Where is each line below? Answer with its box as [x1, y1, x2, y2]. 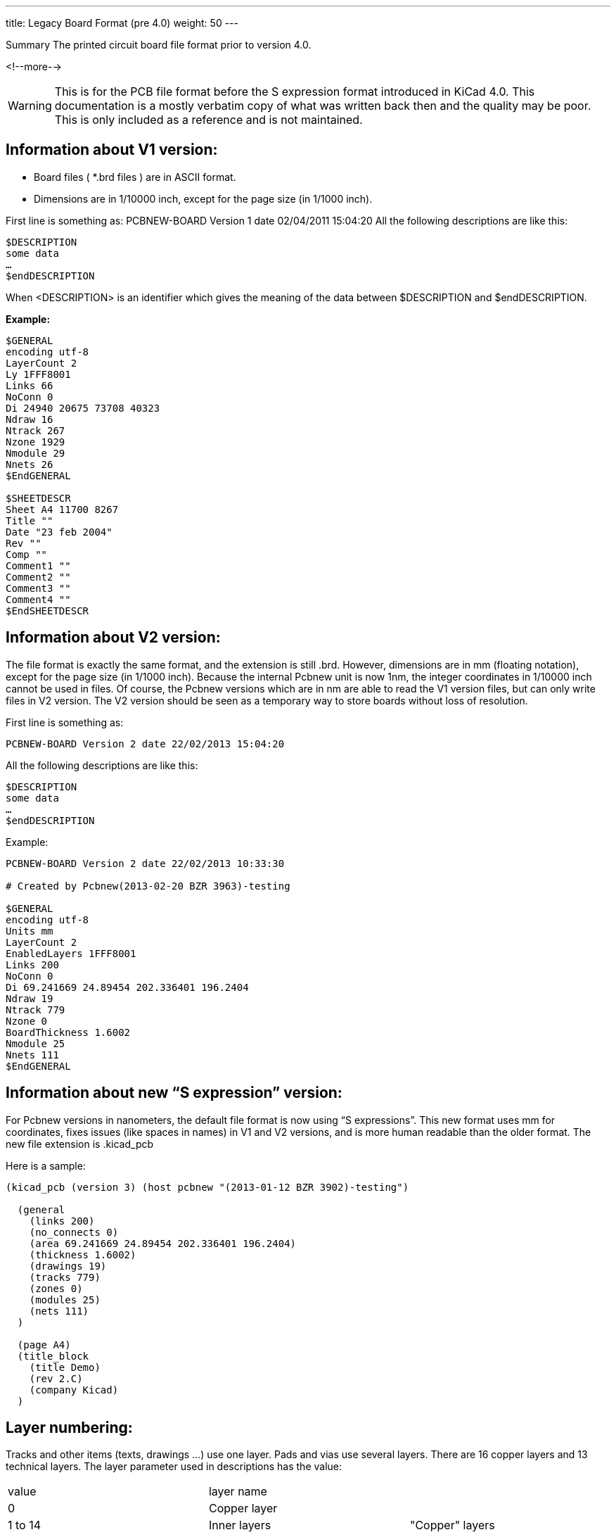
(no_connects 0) [29, 1226, 119, 1238]
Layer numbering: [6, 1418, 133, 1436]
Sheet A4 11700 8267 [6, 503, 119, 515]
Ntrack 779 [6, 1004, 65, 1016]
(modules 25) [29, 1294, 101, 1305]
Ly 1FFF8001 [6, 368, 71, 380]
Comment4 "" [6, 593, 71, 605]
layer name [208, 1484, 267, 1499]
